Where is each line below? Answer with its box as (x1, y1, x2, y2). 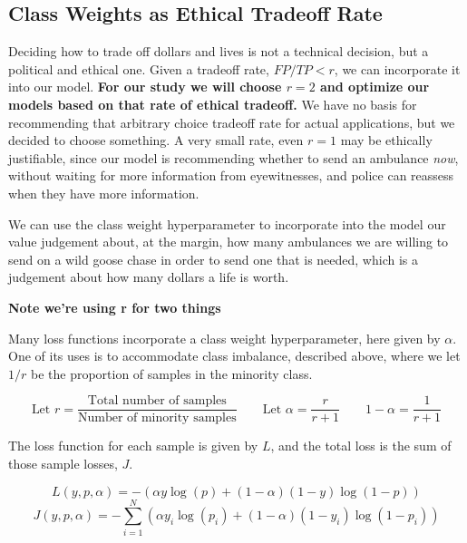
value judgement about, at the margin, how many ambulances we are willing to (8, 232, 449, 251)
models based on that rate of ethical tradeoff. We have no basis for (8, 94, 417, 113)
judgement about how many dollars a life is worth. (8, 267, 289, 286)
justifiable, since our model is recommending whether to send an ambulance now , (8, 148, 459, 167)
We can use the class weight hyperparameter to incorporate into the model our (8, 214, 446, 233)
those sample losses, (8, 453, 118, 472)
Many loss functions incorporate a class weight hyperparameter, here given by (8, 328, 441, 347)
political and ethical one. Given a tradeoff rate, (8, 59, 269, 78)
